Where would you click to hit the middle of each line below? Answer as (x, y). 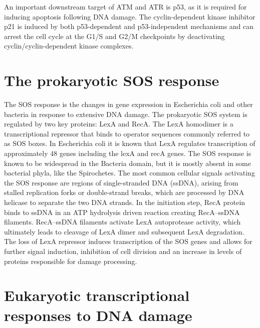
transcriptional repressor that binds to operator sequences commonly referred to (127, 133)
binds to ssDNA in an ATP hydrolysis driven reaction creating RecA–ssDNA (122, 212)
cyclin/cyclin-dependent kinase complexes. (69, 46)
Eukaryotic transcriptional (97, 295)
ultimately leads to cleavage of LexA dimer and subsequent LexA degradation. (124, 231)
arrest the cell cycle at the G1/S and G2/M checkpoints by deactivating (114, 36)
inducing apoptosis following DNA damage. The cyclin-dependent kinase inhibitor (130, 16)
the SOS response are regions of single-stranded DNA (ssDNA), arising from (121, 182)
